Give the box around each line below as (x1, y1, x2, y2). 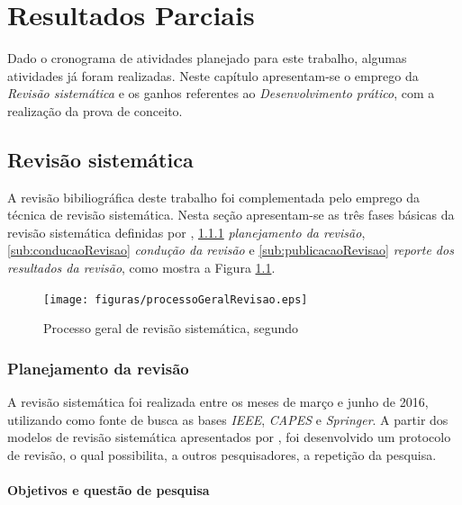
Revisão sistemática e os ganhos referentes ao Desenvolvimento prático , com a (7, 84, 435, 103)
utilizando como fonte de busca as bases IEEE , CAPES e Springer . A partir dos (7, 410, 448, 428)
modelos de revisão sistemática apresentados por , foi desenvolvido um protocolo (7, 428, 451, 446)
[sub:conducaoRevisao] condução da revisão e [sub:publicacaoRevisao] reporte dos (7, 240, 454, 259)
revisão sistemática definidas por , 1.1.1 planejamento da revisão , (7, 222, 366, 241)
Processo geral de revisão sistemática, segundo (43, 319, 299, 338)
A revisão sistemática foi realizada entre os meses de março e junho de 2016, (7, 392, 429, 411)
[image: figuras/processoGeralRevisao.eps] (43, 293, 308, 306)
